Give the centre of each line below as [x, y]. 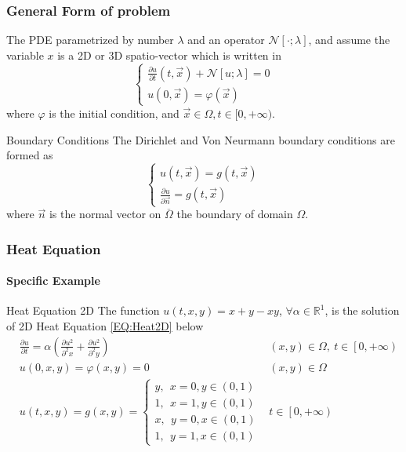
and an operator [226, 40]
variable [25, 55]
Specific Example [53, 281]
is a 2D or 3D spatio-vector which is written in [169, 55]
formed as [30, 155]
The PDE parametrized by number [90, 40]
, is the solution [362, 310]
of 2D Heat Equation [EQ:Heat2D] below [105, 326]
